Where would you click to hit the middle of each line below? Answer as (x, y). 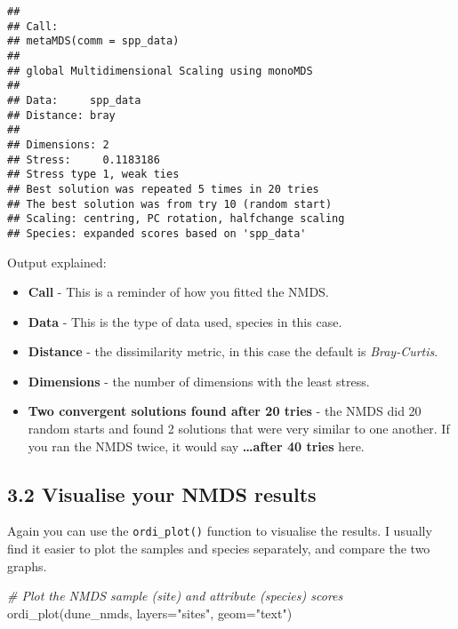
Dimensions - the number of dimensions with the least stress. (199, 381)
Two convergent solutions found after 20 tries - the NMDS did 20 (225, 411)
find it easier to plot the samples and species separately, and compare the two (219, 549)
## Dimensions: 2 (58, 144)
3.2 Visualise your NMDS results (162, 494)
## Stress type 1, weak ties (93, 175)
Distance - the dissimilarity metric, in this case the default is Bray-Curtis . (233, 351)
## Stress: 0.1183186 (84, 159)
